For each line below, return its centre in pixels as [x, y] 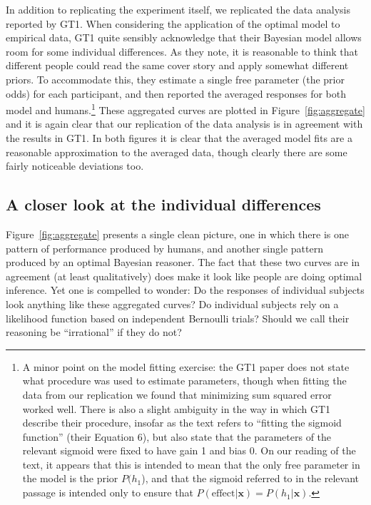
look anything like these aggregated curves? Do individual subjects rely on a [172, 303]
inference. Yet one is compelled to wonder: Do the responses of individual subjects [185, 290]
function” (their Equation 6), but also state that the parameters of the [177, 436]
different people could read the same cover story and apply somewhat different [177, 65]
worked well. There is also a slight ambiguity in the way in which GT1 [177, 408]
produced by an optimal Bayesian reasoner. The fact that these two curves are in [183, 262]
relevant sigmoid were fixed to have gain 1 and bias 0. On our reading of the [189, 450]
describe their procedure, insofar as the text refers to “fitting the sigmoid [182, 423]
